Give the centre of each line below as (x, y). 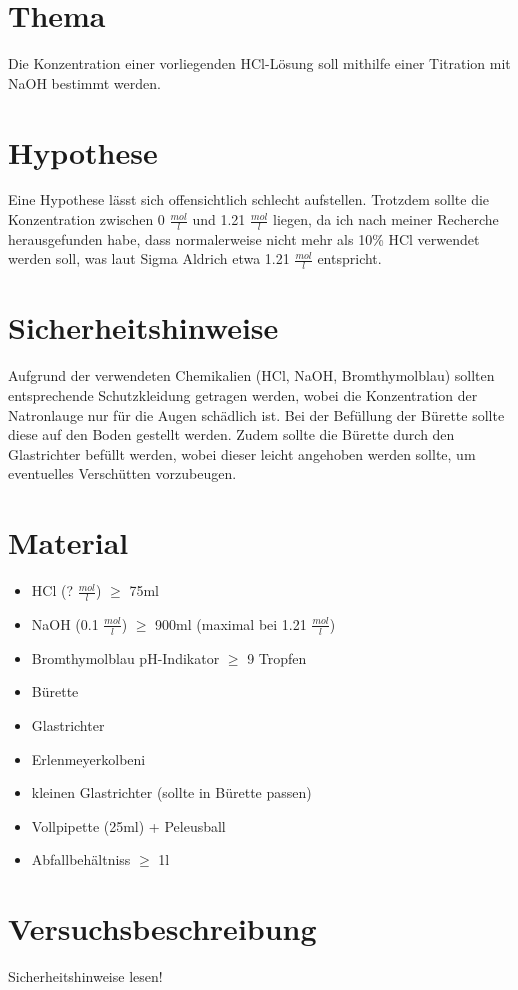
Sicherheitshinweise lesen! (85, 976)
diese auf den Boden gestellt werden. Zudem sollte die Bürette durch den (231, 434)
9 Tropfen (277, 657)
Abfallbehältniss (81, 859)
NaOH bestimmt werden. (84, 82)
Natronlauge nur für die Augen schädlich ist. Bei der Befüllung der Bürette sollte (256, 414)
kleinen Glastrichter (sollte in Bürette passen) (171, 792)
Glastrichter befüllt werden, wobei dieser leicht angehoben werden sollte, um (242, 453)
